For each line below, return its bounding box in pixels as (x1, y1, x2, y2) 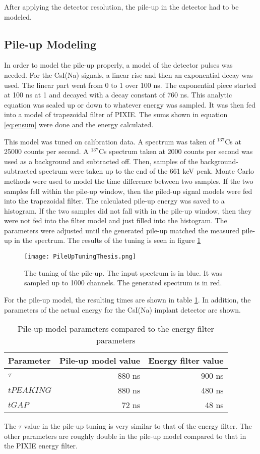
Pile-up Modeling (4, 36, 96, 52)
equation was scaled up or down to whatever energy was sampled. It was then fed (4, 99, 255, 110)
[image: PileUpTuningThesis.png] (24, 253, 136, 261)
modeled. (4, 11, 32, 22)
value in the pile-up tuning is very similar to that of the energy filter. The (24, 421, 252, 431)
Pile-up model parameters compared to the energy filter (17, 323, 214, 335)
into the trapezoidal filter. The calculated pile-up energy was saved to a (4, 195, 225, 206)
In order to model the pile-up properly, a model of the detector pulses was (4, 60, 233, 70)
